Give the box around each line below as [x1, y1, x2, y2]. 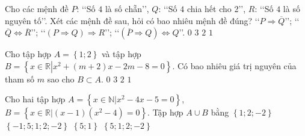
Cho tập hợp [5, 48, 52, 60]
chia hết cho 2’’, [186, 2, 246, 14]
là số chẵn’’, [105, 2, 149, 14]
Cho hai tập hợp [5, 93, 66, 105]
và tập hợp [101, 48, 141, 60]
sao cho [47, 72, 75, 85]
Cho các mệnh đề [5, 2, 69, 14]
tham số [5, 72, 35, 85]
